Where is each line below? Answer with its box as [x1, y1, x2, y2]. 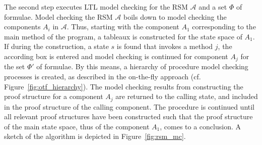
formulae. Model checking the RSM [4, 11, 113, 22]
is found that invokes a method [116, 41, 213, 52]
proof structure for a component [4, 91, 103, 102]
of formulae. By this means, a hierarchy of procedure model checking [36, 61, 248, 72]
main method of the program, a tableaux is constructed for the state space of [4, 31, 242, 41]
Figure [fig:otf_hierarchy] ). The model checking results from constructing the [4, 81, 243, 91]
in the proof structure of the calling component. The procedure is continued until [4, 101, 254, 112]
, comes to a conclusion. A [160, 121, 241, 131]
